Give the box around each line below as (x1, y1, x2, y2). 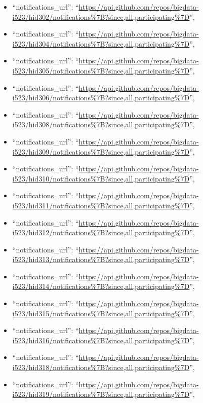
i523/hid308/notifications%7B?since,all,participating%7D (12, 119, 190, 130)
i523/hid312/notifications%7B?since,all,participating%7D (12, 227, 190, 238)
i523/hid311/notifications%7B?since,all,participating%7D (12, 200, 190, 210)
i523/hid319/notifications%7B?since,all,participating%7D (12, 389, 190, 399)
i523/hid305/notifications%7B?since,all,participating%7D (12, 65, 190, 76)
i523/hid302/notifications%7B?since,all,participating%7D (12, 11, 190, 22)
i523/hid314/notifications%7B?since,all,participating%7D (12, 281, 190, 291)
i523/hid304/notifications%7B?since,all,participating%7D (12, 38, 190, 49)
